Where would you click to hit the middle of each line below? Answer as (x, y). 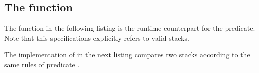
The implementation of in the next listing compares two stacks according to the (127, 55)
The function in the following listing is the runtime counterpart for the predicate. (130, 28)
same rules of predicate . (42, 64)
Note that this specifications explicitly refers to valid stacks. (97, 38)
